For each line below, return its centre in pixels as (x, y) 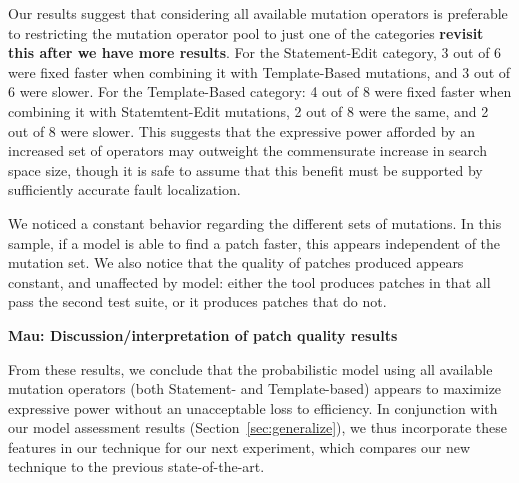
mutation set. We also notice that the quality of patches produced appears (236, 262)
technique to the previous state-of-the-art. (136, 466)
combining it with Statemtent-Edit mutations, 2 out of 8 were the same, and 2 (248, 110)
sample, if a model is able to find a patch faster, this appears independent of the (254, 242)
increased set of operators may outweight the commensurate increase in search (247, 150)
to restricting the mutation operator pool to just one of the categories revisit (246, 32)
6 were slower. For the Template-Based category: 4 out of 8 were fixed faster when (260, 91)
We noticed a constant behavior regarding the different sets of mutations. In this (255, 222)
